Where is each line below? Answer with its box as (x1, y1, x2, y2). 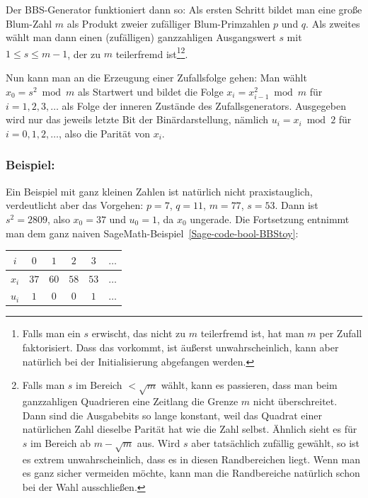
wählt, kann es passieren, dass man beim (161, 378, 338, 392)
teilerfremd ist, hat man (200, 326, 304, 341)
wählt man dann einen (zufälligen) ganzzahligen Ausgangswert (6, 30, 276, 45)
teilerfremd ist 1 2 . (115, 44, 188, 61)
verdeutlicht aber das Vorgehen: (6, 198, 144, 213)
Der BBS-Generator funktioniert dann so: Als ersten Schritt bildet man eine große (6, 2, 362, 16)
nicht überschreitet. (253, 393, 338, 408)
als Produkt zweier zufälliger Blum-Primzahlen (67, 16, 270, 30)
